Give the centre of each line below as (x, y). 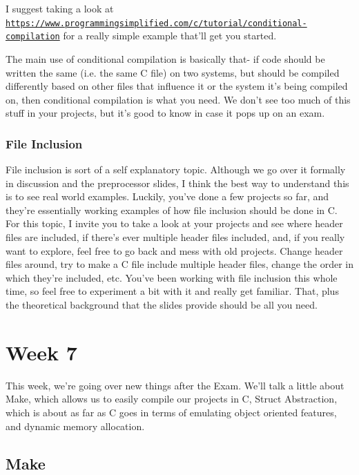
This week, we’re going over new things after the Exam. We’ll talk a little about (175, 385)
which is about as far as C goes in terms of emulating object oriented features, (171, 412)
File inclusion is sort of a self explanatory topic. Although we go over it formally (176, 169)
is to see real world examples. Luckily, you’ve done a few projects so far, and (167, 196)
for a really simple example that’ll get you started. (170, 36)
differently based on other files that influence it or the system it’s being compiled (177, 86)
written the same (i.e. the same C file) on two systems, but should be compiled (173, 72)
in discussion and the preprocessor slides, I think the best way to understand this (177, 183)
